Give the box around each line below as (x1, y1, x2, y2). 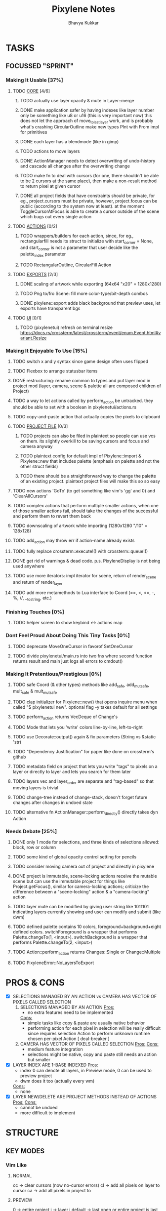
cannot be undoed (20, 1105, 58, 1111)
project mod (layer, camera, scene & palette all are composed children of (12, 383, 161, 389)
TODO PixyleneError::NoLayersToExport (12, 960, 94, 966)
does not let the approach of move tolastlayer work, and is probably (20, 118, 154, 124)
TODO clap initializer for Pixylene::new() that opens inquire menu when (12, 699, 158, 705)
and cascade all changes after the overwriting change (20, 163, 130, 169)
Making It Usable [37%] (5, 77, 63, 83)
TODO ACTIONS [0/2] (12, 223, 57, 229)
